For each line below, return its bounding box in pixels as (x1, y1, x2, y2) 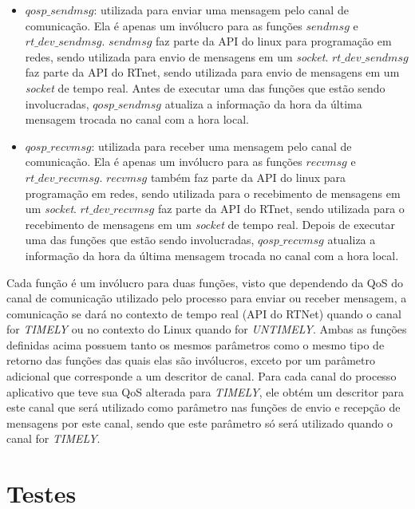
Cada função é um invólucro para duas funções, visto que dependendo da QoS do (6, 274, 403, 290)
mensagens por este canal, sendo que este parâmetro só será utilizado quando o (6, 414, 393, 431)
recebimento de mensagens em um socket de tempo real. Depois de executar (25, 215, 396, 232)
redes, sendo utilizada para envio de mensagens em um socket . (25, 48, 329, 65)
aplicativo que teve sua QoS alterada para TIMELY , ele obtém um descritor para (6, 383, 405, 400)
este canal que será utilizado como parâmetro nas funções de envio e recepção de (6, 399, 401, 416)
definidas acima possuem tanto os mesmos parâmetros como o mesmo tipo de (6, 336, 385, 353)
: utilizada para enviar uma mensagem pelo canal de (93, 2, 349, 18)
